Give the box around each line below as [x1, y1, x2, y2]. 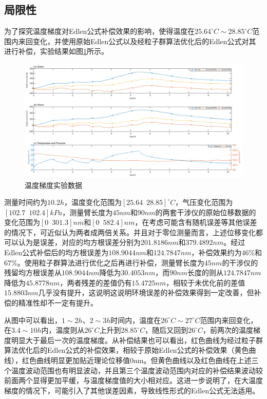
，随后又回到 [145, 325, 188, 335]
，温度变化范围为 [64, 197, 122, 207]
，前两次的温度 [203, 325, 253, 335]
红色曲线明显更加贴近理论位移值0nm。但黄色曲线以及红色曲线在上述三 [22, 355, 259, 366]
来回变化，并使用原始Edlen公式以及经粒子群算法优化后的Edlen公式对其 [18, 35, 256, 46]
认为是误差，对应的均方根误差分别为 [18, 237, 141, 248]
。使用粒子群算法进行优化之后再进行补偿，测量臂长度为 [17, 257, 204, 268]
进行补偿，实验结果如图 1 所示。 [4, 46, 108, 56]
